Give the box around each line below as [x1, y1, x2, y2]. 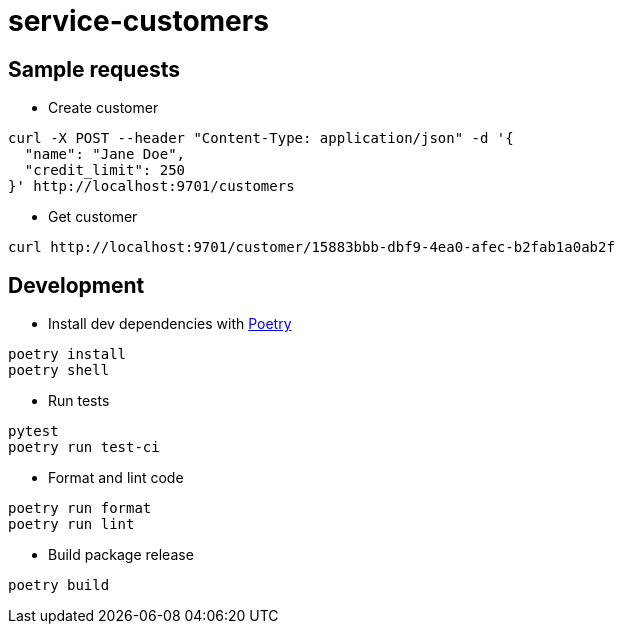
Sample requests [8, 56, 180, 82]
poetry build [8, 577, 110, 594]
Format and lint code [48, 469, 184, 487]
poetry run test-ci [8, 439, 160, 456]
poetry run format [8, 500, 152, 517]
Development [8, 272, 145, 298]
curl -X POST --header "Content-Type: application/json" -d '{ [8, 130, 514, 147]
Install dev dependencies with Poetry [48, 315, 292, 333]
